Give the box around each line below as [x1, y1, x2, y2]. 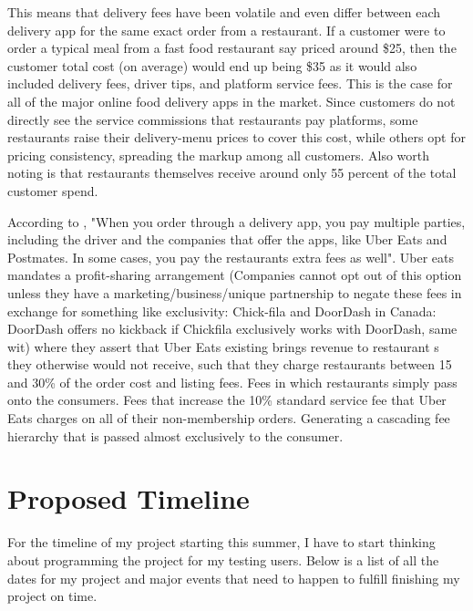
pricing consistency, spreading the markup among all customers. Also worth [7, 145, 430, 164]
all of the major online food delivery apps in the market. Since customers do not [7, 91, 456, 110]
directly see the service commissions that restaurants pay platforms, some [7, 109, 418, 129]
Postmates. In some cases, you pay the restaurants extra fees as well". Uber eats [7, 247, 455, 266]
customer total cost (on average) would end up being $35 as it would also [7, 56, 417, 75]
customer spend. [7, 181, 98, 200]
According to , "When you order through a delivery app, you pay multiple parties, [7, 212, 466, 231]
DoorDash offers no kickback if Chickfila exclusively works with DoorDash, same [7, 319, 458, 338]
